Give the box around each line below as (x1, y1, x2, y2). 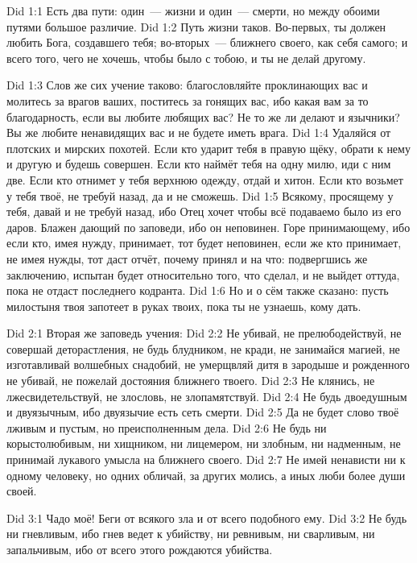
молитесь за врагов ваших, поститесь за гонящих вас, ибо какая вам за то (6, 92, 369, 109)
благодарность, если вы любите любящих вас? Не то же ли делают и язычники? (6, 108, 400, 125)
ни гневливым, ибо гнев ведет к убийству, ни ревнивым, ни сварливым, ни (6, 525, 375, 542)
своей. (6, 482, 37, 499)
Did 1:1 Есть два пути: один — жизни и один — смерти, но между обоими (6, 2, 380, 19)
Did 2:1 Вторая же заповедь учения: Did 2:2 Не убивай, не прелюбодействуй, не (6, 325, 402, 342)
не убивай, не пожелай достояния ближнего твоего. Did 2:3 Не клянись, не (6, 372, 375, 389)
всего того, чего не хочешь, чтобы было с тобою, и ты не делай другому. (6, 49, 366, 66)
